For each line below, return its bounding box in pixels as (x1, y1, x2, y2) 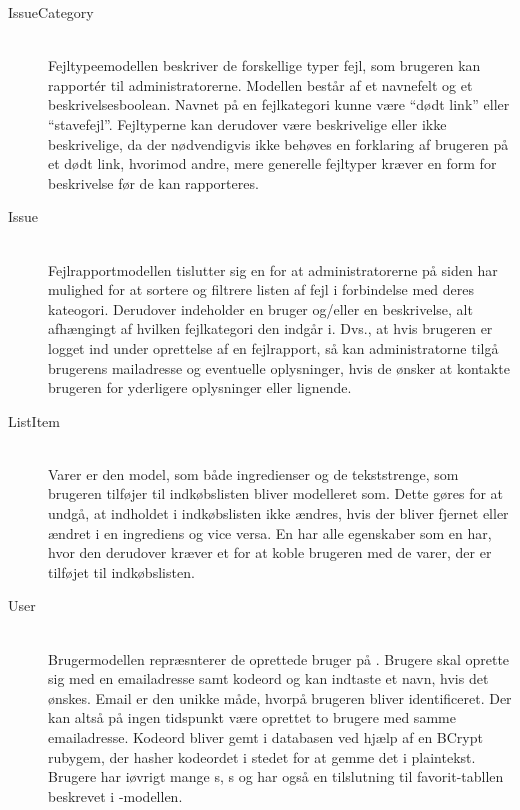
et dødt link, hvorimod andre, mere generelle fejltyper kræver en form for (48, 153, 497, 174)
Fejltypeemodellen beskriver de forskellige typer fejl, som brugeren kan (48, 55, 481, 76)
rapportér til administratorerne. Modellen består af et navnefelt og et (48, 74, 473, 95)
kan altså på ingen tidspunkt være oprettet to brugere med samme (48, 707, 456, 728)
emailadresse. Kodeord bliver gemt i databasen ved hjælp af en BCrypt (48, 727, 483, 747)
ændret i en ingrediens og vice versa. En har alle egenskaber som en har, (48, 522, 492, 543)
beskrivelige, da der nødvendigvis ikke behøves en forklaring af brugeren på (48, 133, 509, 154)
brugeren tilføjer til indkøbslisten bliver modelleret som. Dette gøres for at (48, 483, 504, 504)
